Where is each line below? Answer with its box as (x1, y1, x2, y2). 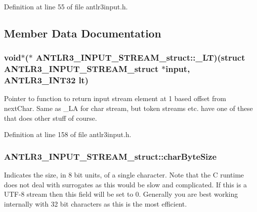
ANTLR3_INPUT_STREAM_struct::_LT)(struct (36, 51, 245, 64)
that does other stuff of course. (4, 112, 97, 123)
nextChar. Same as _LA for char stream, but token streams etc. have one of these (4, 103, 253, 113)
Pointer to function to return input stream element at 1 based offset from (4, 93, 226, 104)
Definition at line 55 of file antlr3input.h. (4, 1, 128, 11)
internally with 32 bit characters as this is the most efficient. (4, 198, 187, 209)
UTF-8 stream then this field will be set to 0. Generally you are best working (4, 189, 238, 199)
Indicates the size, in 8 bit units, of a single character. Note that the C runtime (4, 170, 244, 180)
